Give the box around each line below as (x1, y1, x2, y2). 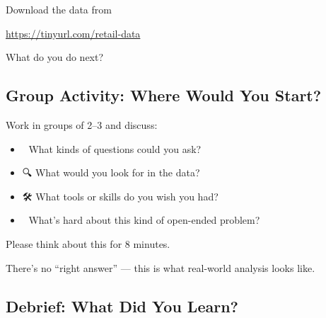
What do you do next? (6, 50, 104, 64)
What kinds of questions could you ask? (28, 141, 202, 156)
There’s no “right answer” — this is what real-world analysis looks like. (6, 260, 315, 275)
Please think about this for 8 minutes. (6, 236, 170, 251)
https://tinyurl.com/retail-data (6, 25, 141, 40)
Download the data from (6, 2, 112, 16)
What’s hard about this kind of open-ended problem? (28, 212, 260, 227)
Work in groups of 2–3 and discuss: (6, 117, 158, 132)
